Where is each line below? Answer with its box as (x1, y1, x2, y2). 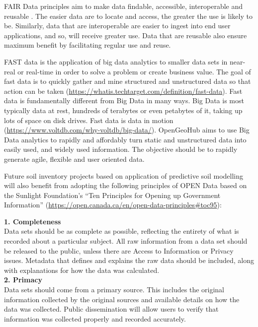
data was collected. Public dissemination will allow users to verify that (4, 304, 219, 314)
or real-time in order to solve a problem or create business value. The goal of (17, 66, 251, 76)
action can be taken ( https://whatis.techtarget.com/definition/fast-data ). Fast (4, 85, 243, 96)
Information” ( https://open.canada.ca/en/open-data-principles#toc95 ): (4, 199, 222, 210)
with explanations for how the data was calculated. (4, 264, 160, 275)
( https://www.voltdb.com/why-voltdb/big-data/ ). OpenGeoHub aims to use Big (4, 125, 250, 135)
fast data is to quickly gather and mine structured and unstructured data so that (4, 76, 251, 86)
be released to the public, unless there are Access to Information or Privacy (4, 245, 234, 256)
